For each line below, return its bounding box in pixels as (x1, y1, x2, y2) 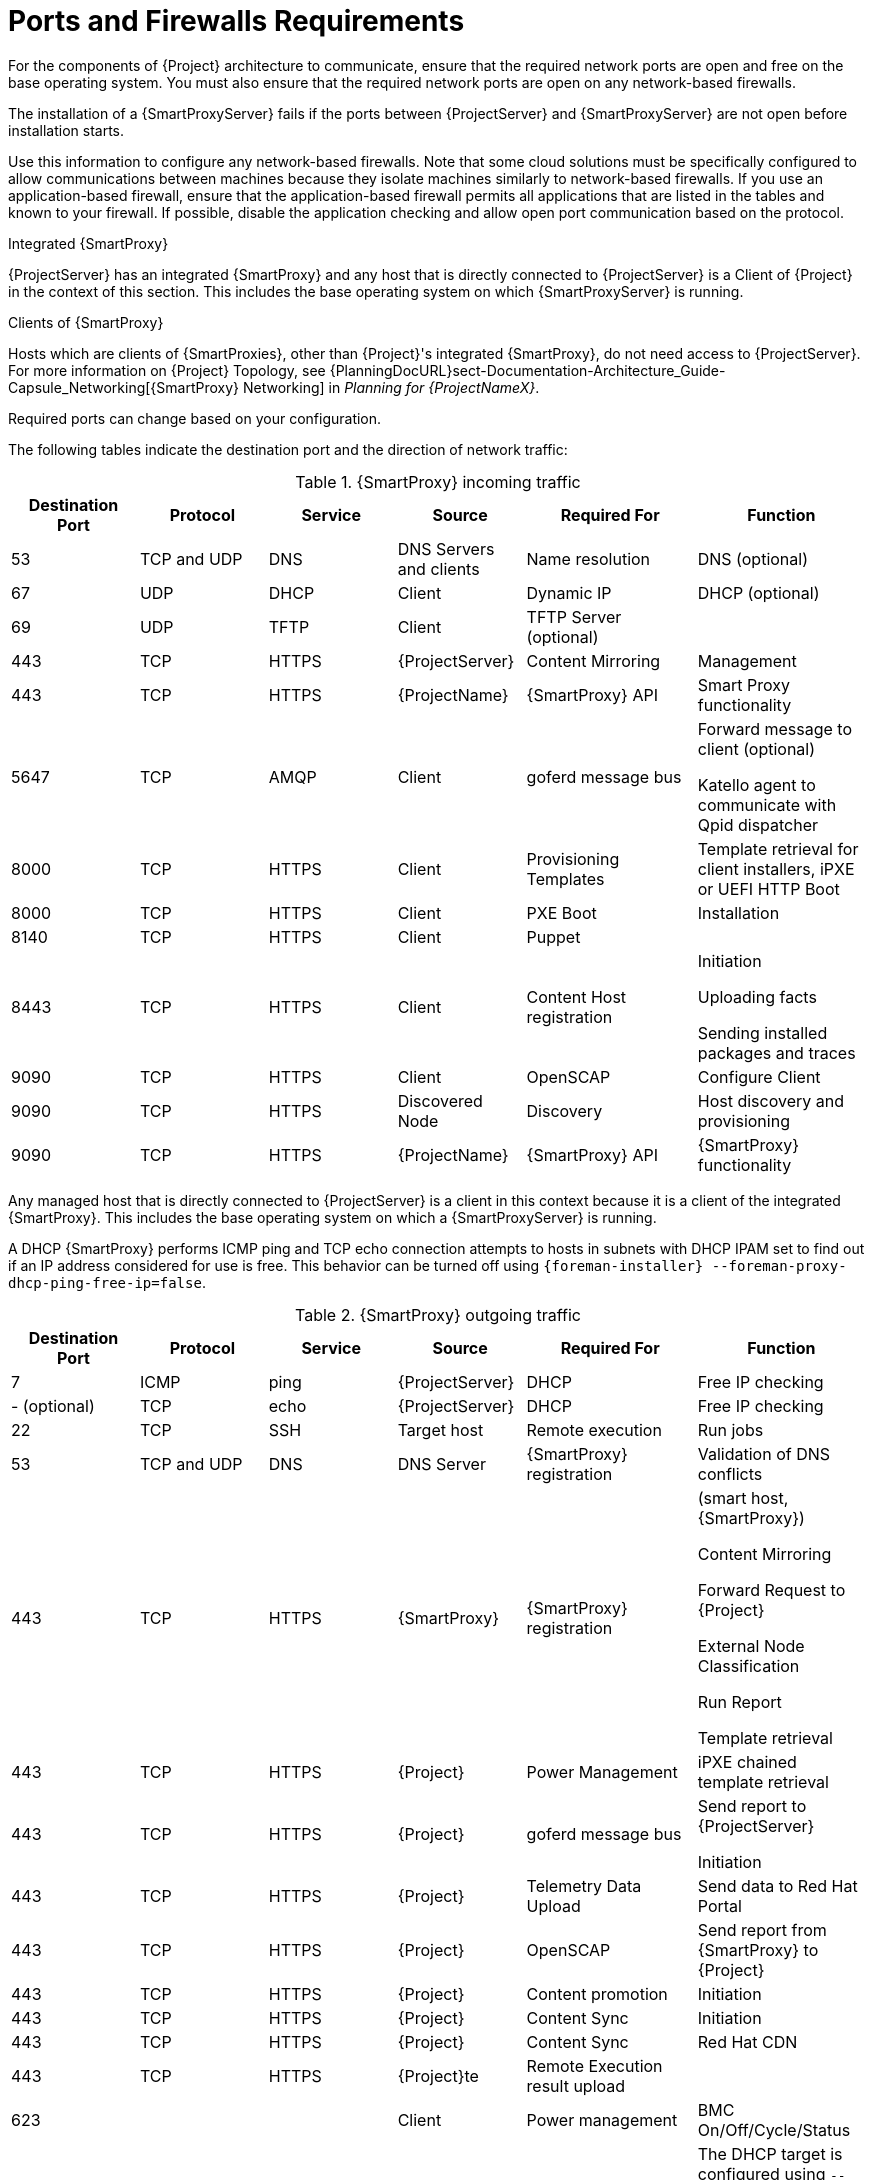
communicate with (697, 794, 837, 815)
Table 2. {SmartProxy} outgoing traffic (294, 1304, 581, 1325)
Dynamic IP (526, 582, 612, 603)
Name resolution (526, 548, 651, 569)
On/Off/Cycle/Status (697, 2119, 851, 2140)
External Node (697, 1635, 805, 1656)
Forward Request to (697, 1579, 846, 1600)
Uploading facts (697, 986, 817, 1007)
